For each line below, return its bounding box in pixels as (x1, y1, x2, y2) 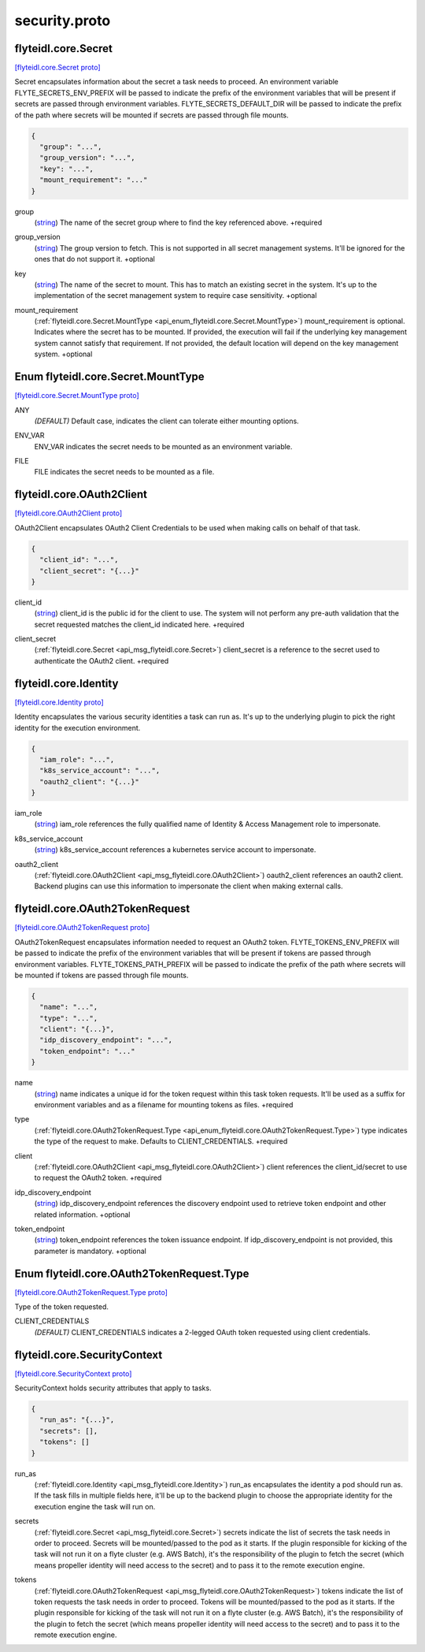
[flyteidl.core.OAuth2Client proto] (14, 508, 123, 518)
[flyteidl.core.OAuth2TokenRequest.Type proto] (14, 1287, 168, 1297)
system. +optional (34, 349, 93, 359)
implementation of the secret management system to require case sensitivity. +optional (34, 291, 317, 300)
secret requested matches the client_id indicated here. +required (34, 619, 245, 629)
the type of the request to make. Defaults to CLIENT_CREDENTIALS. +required (34, 1137, 288, 1146)
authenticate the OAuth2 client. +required (34, 656, 169, 665)
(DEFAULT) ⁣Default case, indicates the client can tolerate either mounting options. (34, 416, 299, 426)
